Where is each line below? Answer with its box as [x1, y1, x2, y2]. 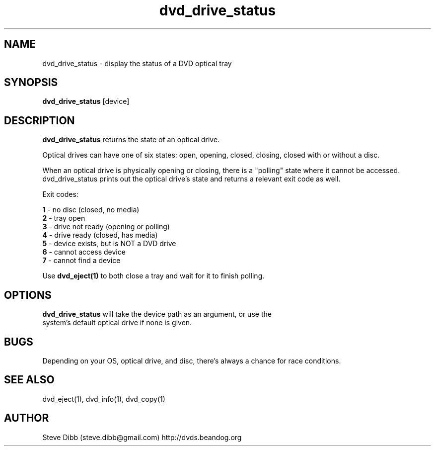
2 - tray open [42, 214, 85, 223]
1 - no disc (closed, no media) [42, 205, 140, 214]
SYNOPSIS [4, 76, 58, 89]
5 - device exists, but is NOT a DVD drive [42, 239, 176, 248]
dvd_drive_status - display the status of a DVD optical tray [42, 59, 232, 68]
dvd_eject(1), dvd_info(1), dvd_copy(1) [42, 394, 165, 403]
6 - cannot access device [42, 248, 126, 257]
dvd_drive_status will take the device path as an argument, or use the [42, 310, 272, 319]
